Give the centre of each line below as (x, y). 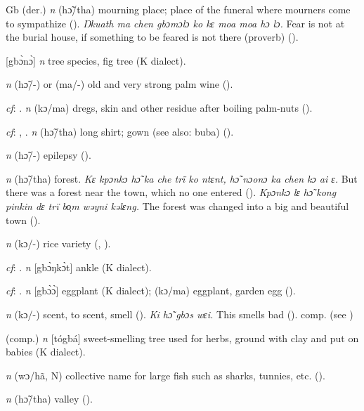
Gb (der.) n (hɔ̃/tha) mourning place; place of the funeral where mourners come (178, 9)
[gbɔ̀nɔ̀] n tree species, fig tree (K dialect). (96, 60)
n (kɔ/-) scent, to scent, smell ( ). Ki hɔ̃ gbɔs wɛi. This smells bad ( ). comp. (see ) (180, 314)
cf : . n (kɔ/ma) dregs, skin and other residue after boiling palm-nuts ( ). (159, 107)
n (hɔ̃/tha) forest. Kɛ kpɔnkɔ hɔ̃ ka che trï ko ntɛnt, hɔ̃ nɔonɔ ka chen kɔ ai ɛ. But (182, 178)
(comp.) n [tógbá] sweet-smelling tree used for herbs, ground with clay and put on (182, 338)
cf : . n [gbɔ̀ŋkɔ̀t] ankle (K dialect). (79, 267)
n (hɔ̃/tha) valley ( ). (49, 399)
